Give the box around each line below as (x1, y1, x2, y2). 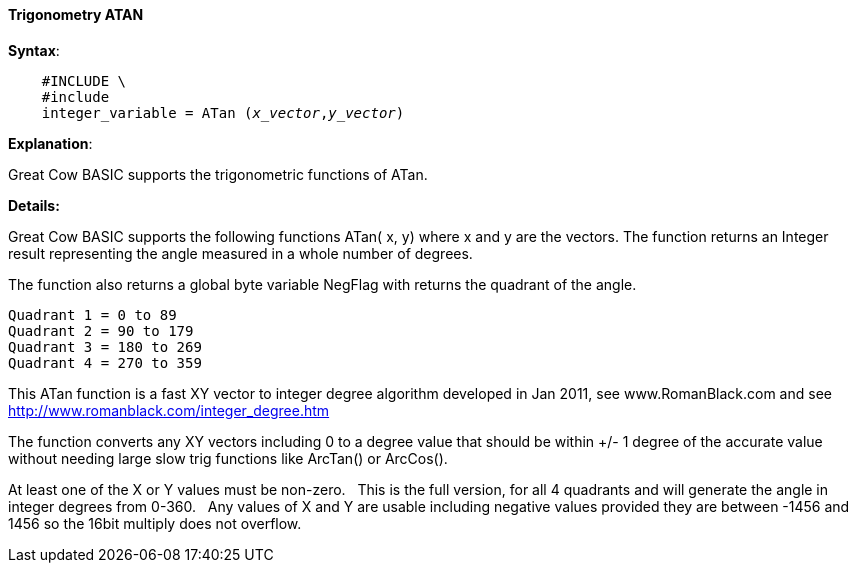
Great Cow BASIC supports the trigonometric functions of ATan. (8, 165, 428, 183)
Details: (8, 196, 60, 214)
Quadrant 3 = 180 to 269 (8, 338, 202, 355)
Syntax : (8, 41, 60, 59)
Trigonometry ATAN (8, 6, 144, 23)
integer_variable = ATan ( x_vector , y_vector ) (41, 104, 405, 121)
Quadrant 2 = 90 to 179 (8, 322, 194, 339)
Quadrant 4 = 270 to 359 (8, 354, 202, 371)
